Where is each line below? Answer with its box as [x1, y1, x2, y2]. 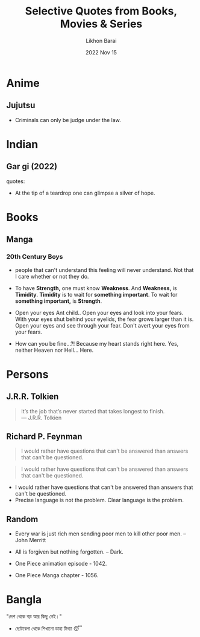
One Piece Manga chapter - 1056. [14, 572, 99, 579]
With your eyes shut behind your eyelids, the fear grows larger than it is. [14, 315, 194, 323]
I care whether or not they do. [14, 273, 89, 280]
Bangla [6, 593, 42, 607]
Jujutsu [6, 100, 36, 111]
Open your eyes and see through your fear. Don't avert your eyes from [14, 322, 190, 329]
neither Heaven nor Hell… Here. [14, 346, 94, 354]
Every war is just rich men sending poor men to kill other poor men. [14, 530, 183, 537]
